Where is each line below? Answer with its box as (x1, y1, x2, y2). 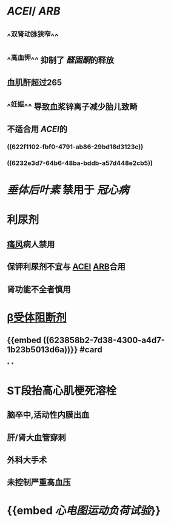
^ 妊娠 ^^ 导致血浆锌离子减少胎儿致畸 (7, 99, 138, 112)
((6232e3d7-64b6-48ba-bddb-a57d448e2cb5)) (7, 159, 153, 167)
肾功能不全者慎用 (7, 284, 71, 295)
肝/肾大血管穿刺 (7, 432, 66, 443)
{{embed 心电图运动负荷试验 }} (7, 504, 161, 518)
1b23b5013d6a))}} (7, 344, 78, 355)
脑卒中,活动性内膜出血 (7, 410, 90, 420)
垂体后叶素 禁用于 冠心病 (7, 183, 129, 197)
